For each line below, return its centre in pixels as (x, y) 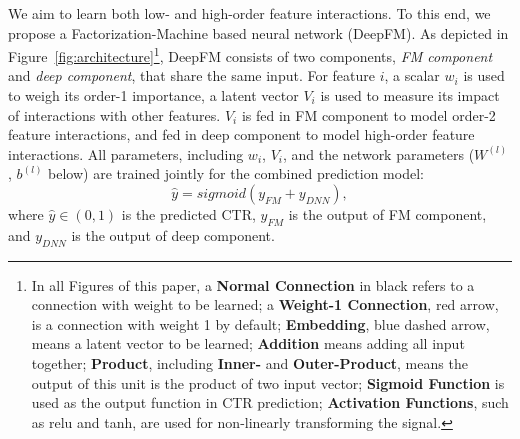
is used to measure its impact (410, 95)
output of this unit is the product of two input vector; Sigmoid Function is (268, 382)
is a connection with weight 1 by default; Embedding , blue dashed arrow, (260, 323)
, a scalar (412, 75)
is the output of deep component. (173, 234)
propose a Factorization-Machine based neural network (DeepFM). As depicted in (258, 32)
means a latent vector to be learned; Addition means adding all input (248, 343)
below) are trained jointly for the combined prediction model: (236, 173)
